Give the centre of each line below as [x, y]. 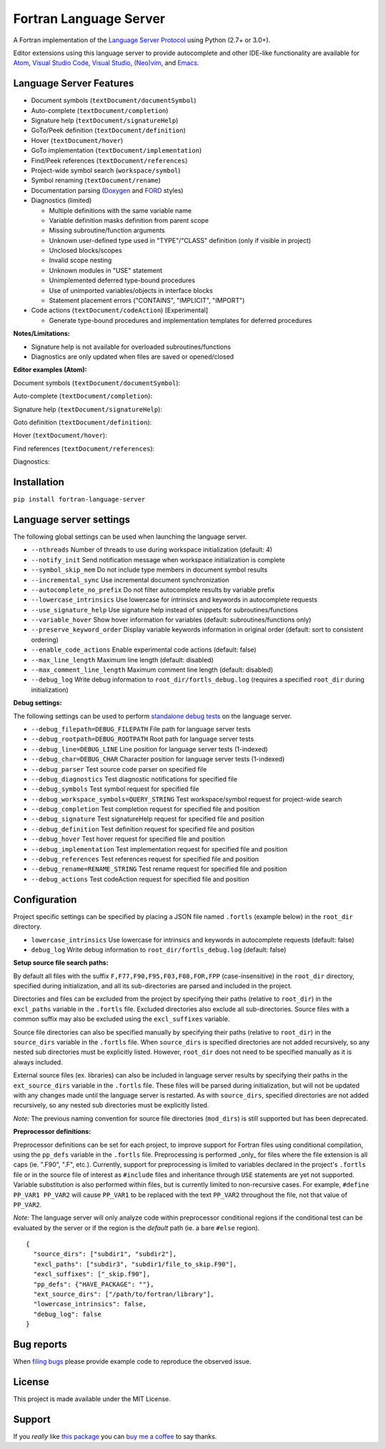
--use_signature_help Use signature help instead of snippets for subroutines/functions [164, 609]
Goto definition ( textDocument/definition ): [83, 422]
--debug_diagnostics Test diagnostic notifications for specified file [134, 779]
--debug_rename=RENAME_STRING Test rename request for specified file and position [159, 869]
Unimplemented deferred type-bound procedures [122, 280]
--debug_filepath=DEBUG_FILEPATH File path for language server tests [141, 729]
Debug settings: [38, 703]
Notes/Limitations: [42, 334]
